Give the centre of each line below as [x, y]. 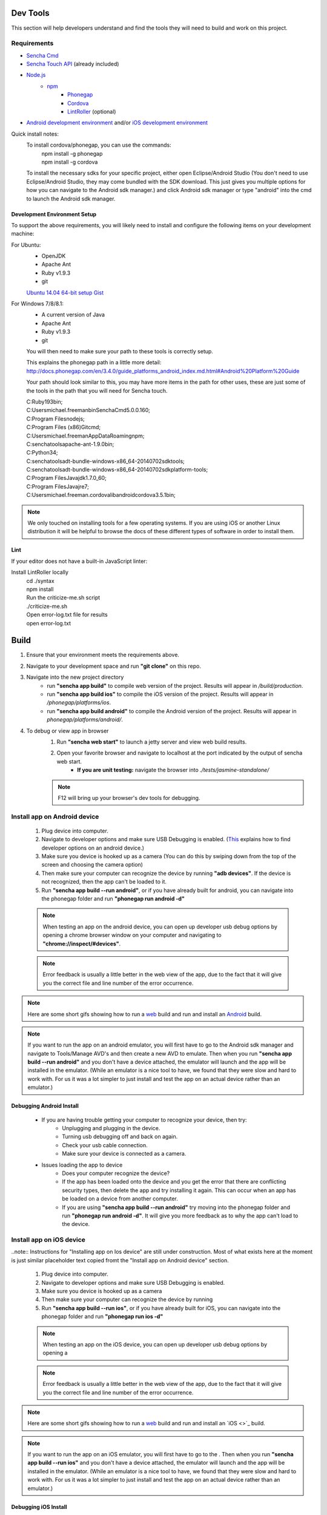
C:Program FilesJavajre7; [58, 486]
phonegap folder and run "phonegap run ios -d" [102, 1317]
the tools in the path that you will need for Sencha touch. [97, 390]
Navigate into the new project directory [75, 677]
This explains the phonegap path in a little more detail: [94, 362]
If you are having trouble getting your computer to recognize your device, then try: [144, 1120]
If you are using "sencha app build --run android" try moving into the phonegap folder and [176, 1207]
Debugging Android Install [45, 1106]
